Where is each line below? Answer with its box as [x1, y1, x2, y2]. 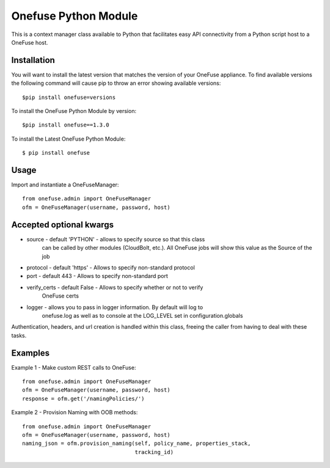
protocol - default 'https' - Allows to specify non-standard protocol [26, 263, 195, 271]
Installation [11, 55, 55, 65]
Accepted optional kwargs [11, 219, 114, 230]
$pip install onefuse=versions [22, 93, 116, 101]
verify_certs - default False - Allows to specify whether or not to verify [26, 283, 204, 291]
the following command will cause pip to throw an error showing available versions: [11, 79, 221, 87]
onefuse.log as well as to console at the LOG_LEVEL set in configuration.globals [42, 312, 243, 319]
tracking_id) [134, 448, 174, 455]
